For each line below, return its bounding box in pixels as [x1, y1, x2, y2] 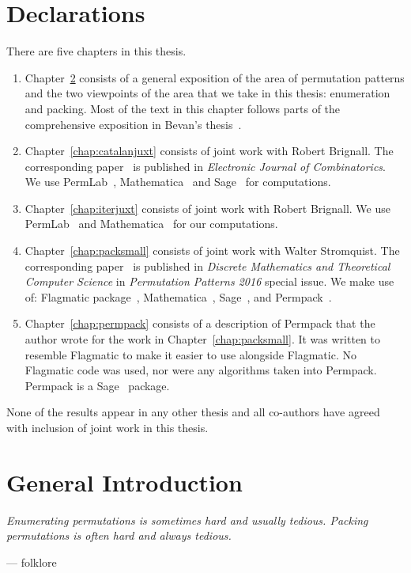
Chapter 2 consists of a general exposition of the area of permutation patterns [25, 69, 405, 85]
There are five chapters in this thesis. [6, 43, 187, 59]
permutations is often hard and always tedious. [6, 527, 232, 544]
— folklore [6, 553, 57, 570]
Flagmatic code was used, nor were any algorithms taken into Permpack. [25, 362, 377, 378]
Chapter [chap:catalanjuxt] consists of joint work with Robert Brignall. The [25, 142, 394, 159]
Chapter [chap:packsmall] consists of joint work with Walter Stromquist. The [25, 242, 400, 259]
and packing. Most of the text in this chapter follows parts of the [25, 100, 341, 116]
